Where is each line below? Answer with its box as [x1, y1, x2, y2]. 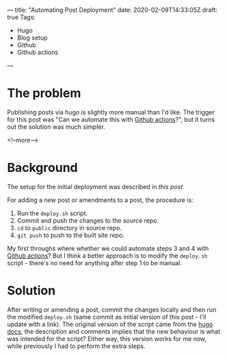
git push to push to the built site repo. [16, 231, 124, 239]
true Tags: [7, 13, 36, 21]
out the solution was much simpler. [7, 123, 106, 131]
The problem [7, 86, 81, 101]
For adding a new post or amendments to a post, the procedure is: [7, 195, 193, 204]
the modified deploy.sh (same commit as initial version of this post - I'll [7, 312, 206, 321]
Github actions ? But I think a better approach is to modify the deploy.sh [7, 251, 208, 260]
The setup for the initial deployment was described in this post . [7, 182, 185, 190]
